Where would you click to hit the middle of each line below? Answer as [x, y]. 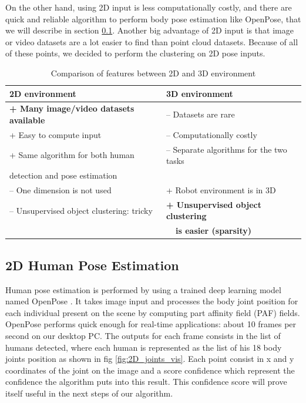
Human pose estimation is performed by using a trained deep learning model [143, 289]
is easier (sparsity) [214, 231]
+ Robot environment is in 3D [221, 189]
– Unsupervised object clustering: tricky [81, 210]
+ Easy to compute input [56, 134]
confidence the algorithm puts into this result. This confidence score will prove [146, 382]
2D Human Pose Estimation [92, 265]
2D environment [43, 93]
